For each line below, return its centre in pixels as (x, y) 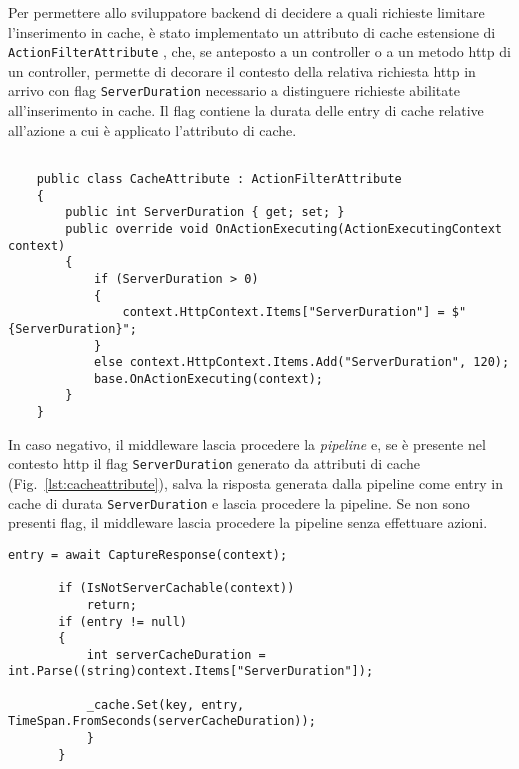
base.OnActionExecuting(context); (208, 378)
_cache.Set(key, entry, (165, 704)
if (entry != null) (122, 621)
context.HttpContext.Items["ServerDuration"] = (283, 312)
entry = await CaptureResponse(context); (148, 554)
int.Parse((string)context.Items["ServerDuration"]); (191, 671)
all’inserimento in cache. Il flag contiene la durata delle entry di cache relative (246, 110)
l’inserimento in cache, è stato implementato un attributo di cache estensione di (252, 31)
